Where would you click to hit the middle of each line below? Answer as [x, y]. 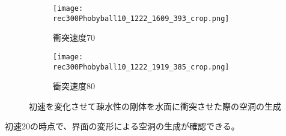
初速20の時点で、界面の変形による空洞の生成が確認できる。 [122, 126]
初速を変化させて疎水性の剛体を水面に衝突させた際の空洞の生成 [155, 106]
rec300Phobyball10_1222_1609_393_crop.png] [141, 18]
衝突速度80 [74, 86]
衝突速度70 [74, 37]
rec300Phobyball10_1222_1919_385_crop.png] [141, 67]
